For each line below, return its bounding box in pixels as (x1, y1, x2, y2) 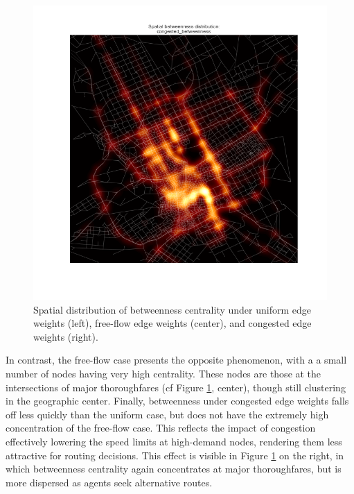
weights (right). (33, 329, 98, 343)
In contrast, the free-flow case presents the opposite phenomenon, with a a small (6, 352, 347, 367)
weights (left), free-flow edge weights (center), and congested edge (33, 316, 312, 330)
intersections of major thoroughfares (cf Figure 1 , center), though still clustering (6, 380, 346, 394)
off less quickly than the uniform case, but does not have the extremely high (6, 407, 329, 421)
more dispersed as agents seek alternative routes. (6, 475, 213, 489)
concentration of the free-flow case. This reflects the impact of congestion (6, 420, 316, 435)
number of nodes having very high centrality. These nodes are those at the (6, 366, 321, 380)
